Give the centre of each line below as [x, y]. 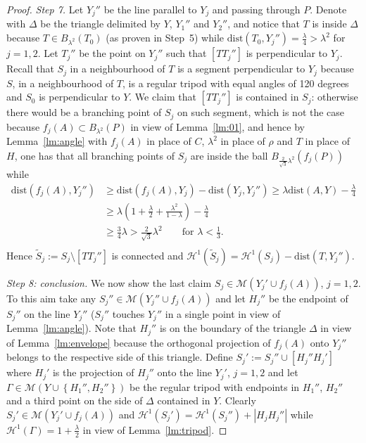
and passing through [256, 9]
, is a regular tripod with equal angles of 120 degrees [236, 83]
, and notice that [264, 24]
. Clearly [238, 400]
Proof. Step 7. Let [45, 9]
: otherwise [335, 97]
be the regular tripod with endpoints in [215, 386]
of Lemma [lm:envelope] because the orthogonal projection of [139, 342]
